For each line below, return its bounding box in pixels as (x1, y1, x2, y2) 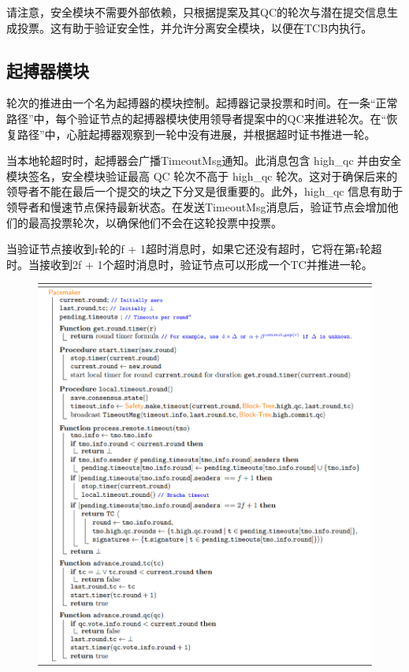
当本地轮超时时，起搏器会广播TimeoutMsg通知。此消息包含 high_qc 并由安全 (6, 152, 402, 169)
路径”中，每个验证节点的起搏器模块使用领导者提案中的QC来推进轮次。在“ (6, 110, 387, 126)
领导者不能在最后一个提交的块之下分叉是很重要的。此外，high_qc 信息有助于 (6, 183, 403, 200)
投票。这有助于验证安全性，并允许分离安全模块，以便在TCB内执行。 (17, 19, 373, 35)
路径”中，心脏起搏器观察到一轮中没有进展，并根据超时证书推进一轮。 (17, 125, 376, 142)
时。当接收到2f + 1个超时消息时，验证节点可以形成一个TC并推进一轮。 (6, 256, 373, 272)
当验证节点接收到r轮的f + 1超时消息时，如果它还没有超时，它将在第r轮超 (6, 241, 382, 257)
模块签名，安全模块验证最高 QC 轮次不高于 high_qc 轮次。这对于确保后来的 (6, 167, 398, 184)
